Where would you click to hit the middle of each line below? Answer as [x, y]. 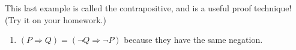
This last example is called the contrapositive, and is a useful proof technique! [148, 8]
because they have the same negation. [193, 40]
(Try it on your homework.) [56, 19]
